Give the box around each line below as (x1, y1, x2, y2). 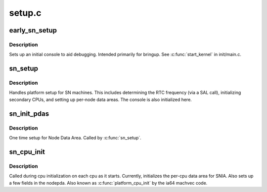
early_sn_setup (9, 26, 57, 34)
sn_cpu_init (9, 148, 45, 156)
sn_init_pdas (9, 109, 49, 118)
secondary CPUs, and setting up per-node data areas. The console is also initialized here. (9, 96, 192, 102)
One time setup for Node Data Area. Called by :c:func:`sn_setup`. (9, 135, 142, 141)
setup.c (9, 7, 42, 18)
